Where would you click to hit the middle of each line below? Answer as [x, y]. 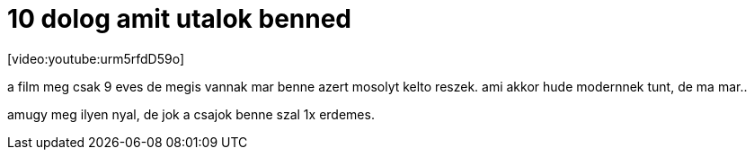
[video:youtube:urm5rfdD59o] [96, 58]
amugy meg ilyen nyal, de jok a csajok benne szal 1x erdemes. [191, 114]
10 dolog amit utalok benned [180, 19]
